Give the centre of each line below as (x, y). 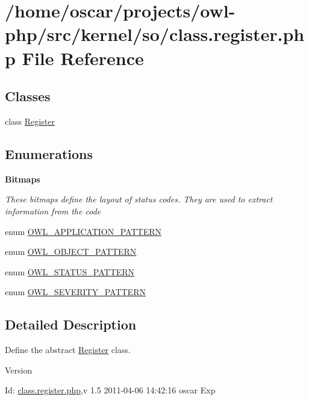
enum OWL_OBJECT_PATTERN (71, 252)
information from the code (53, 211)
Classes (28, 96)
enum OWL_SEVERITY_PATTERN (75, 292)
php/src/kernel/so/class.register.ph (155, 34)
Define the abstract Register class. (68, 350)
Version (19, 370)
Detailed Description (71, 324)
